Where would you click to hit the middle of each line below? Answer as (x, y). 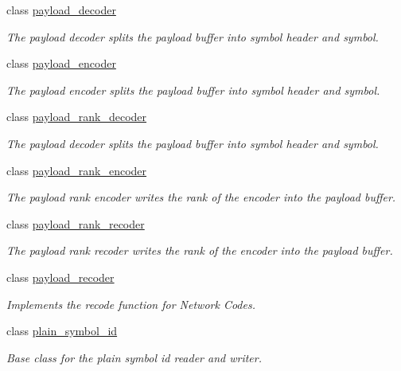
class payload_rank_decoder (77, 117)
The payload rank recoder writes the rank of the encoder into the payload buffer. (200, 250)
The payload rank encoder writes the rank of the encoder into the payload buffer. (201, 197)
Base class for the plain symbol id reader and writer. (134, 357)
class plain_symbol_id (62, 331)
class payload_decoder (61, 10)
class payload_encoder (61, 63)
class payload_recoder (60, 277)
